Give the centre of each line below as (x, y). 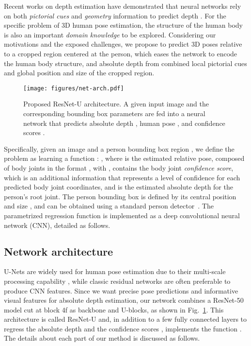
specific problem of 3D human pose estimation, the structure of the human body (123, 25)
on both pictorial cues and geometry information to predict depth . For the (115, 15)
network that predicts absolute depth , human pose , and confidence (124, 123)
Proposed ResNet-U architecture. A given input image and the (116, 104)
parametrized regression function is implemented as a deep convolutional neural (122, 215)
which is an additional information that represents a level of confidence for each (122, 177)
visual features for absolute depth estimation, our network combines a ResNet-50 (124, 300)
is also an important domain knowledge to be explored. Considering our (110, 34)
